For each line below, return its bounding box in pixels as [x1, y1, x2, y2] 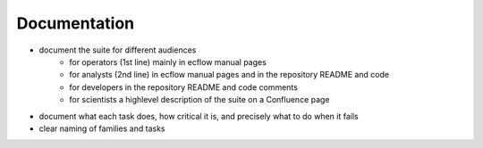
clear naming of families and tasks [38, 123, 165, 134]
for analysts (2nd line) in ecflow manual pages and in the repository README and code [69, 70, 389, 80]
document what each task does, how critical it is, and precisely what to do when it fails [38, 111, 359, 121]
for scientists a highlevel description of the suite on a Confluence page [69, 95, 330, 105]
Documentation [16, 13, 135, 33]
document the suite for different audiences [38, 45, 197, 55]
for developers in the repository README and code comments [69, 81, 299, 93]
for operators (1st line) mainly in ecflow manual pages [69, 56, 267, 67]
